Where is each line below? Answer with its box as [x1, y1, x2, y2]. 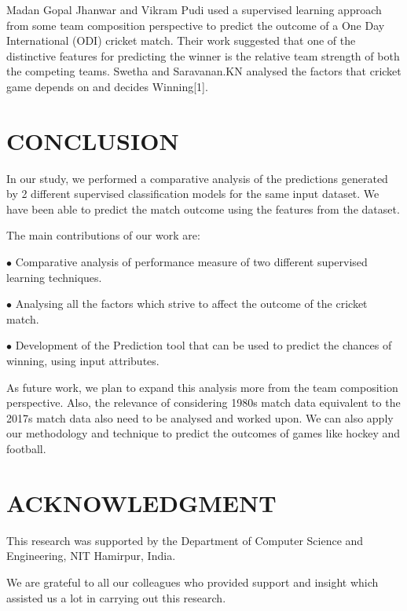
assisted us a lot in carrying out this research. [6, 589, 226, 606]
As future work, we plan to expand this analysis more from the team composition [6, 379, 398, 395]
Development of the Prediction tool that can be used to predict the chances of [15, 337, 392, 353]
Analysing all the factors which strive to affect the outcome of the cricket [15, 295, 368, 312]
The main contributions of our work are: [6, 227, 200, 243]
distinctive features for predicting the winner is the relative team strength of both [6, 47, 400, 64]
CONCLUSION [6, 124, 179, 156]
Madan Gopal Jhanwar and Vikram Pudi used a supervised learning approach [6, 2, 382, 17]
